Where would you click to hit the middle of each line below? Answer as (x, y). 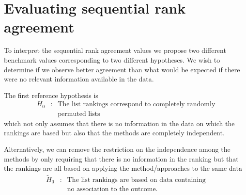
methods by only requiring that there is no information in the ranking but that (121, 158)
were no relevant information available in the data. (79, 79)
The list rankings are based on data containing (136, 180)
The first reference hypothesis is (51, 95)
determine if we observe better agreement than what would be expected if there (122, 69)
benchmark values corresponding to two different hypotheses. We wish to (112, 59)
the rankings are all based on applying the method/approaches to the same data (123, 168)
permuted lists (79, 114)
